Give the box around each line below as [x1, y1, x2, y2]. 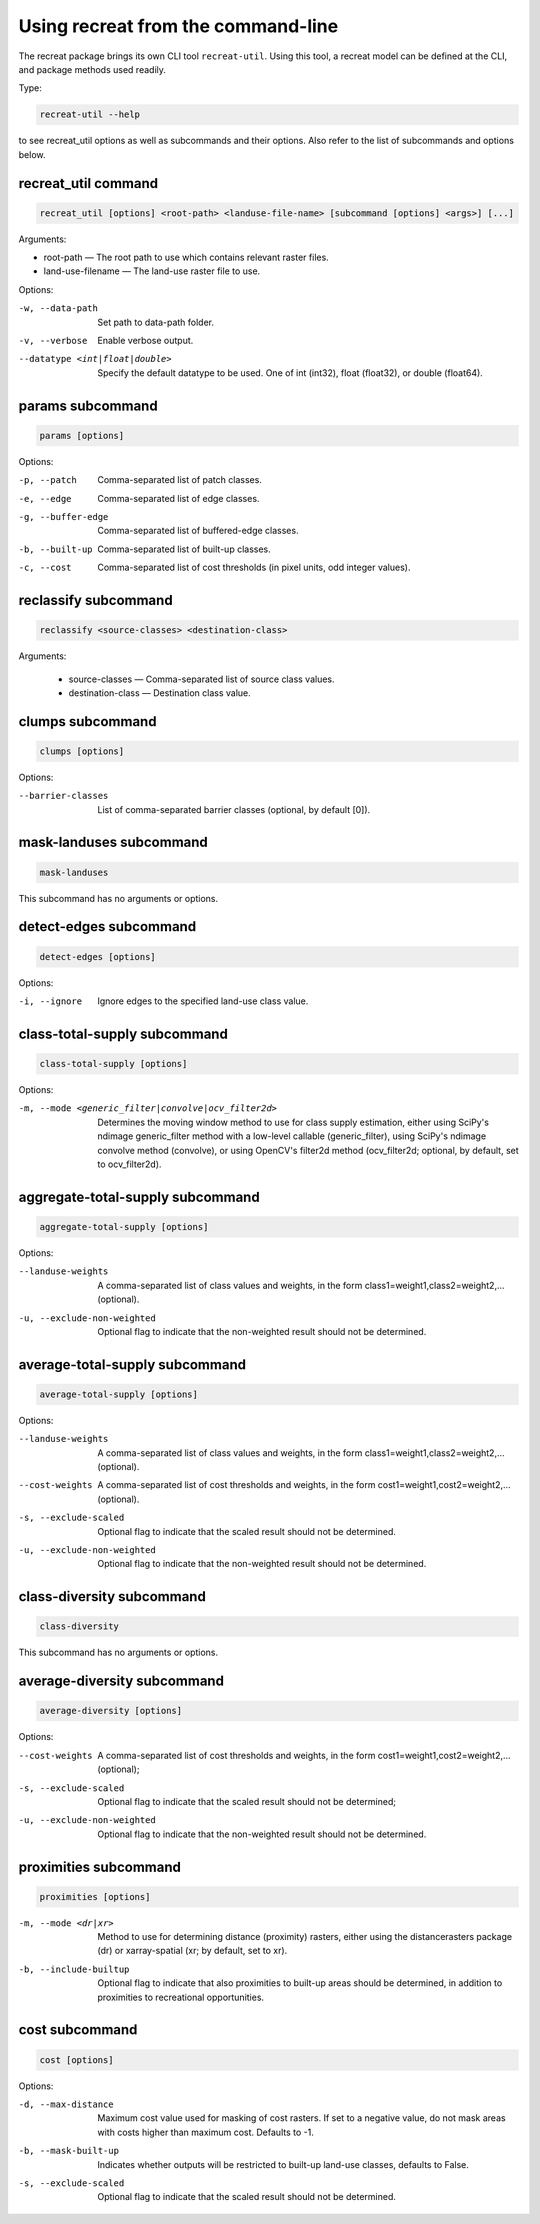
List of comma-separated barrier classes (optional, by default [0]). [97, 803, 371, 815]
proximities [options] [39, 1891, 151, 1902]
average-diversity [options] [39, 1705, 183, 1717]
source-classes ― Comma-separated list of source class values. [68, 673, 335, 685]
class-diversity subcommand [18, 1588, 207, 1605]
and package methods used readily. [18, 63, 167, 75]
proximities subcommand [18, 1858, 182, 1875]
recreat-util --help [39, 109, 140, 120]
